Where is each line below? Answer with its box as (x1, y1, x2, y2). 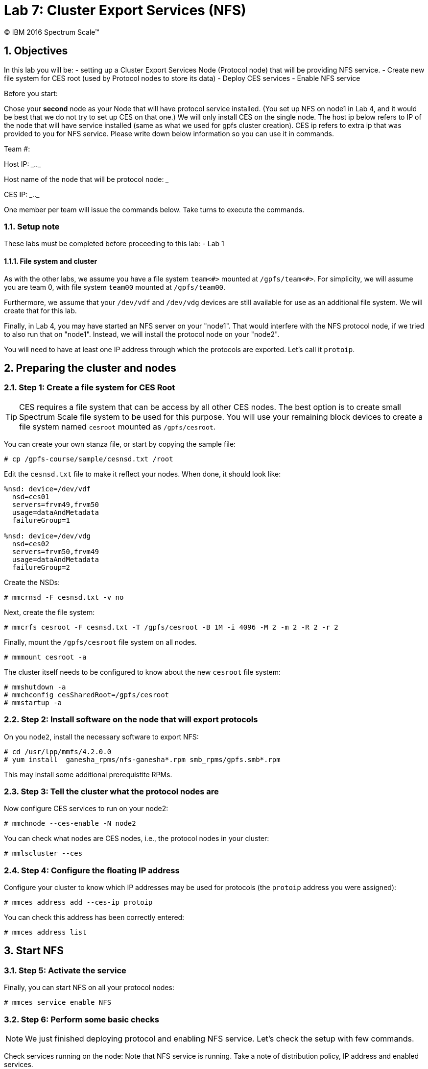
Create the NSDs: (4, 578, 60, 586)
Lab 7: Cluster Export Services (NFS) (4, 2, 246, 19)
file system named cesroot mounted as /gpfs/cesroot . (19, 421, 216, 432)
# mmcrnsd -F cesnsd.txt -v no (4, 593, 124, 601)
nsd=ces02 (12, 539, 49, 548)
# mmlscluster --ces (4, 849, 83, 858)
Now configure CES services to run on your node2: (4, 804, 168, 813)
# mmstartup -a (4, 698, 62, 707)
